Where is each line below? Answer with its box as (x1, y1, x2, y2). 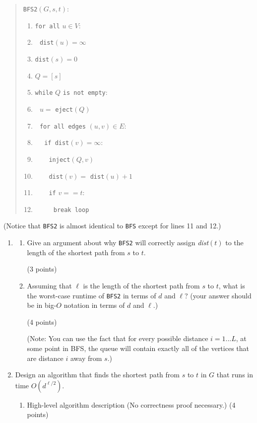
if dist (44, 140, 69, 147)
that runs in (216, 369, 254, 380)
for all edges (39, 123, 86, 130)
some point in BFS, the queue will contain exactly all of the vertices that (27, 343, 249, 353)
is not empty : (63, 87, 108, 97)
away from (70, 352, 102, 363)
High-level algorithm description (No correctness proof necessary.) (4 (27, 399, 236, 410)
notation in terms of (64, 300, 125, 310)
